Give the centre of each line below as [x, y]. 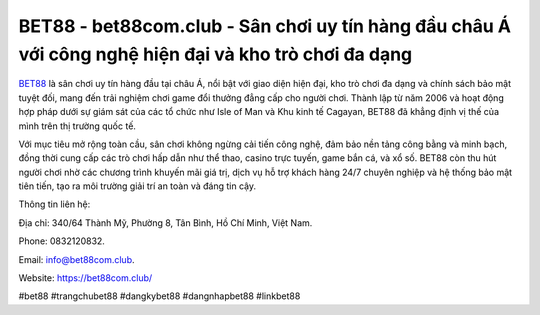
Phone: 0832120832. [61, 241]
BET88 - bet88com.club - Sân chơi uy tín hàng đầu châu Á [265, 26]
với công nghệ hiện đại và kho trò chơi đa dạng [215, 54]
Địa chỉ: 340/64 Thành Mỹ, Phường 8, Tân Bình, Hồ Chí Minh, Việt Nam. [165, 222]
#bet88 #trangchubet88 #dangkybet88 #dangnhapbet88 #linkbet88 [159, 296]
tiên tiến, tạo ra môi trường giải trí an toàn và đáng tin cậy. [137, 186]
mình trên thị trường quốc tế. [77, 126]
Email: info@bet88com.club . [76, 259]
